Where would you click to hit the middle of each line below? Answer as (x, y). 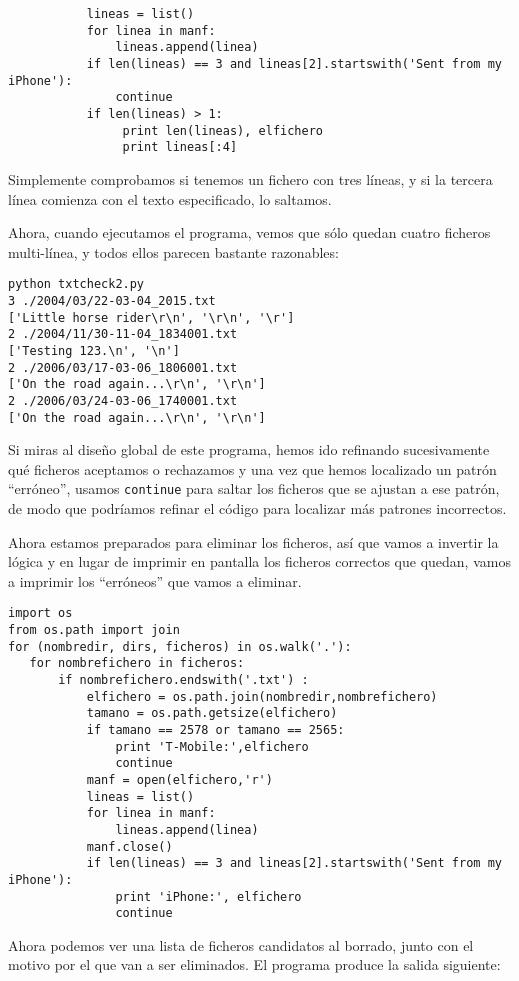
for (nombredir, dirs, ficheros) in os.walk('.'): (180, 646)
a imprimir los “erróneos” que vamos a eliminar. (155, 580)
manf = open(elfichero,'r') (179, 779)
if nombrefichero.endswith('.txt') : (183, 680)
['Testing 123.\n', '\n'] (94, 350)
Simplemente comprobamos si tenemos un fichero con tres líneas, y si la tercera (250, 178)
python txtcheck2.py (76, 284)
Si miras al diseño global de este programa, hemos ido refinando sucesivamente (249, 449)
